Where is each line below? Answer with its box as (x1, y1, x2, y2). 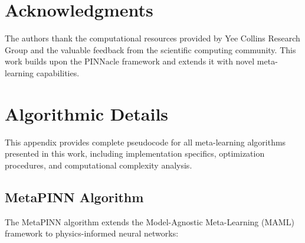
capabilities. (36, 66, 80, 79)
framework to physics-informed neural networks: (5, 227, 179, 239)
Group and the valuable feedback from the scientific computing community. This (5, 43, 296, 56)
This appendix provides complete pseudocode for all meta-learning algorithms (5, 135, 286, 148)
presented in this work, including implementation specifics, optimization (5, 147, 265, 160)
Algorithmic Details (5, 101, 169, 125)
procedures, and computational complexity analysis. (5, 158, 192, 171)
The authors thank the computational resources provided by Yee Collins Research (5, 32, 300, 44)
